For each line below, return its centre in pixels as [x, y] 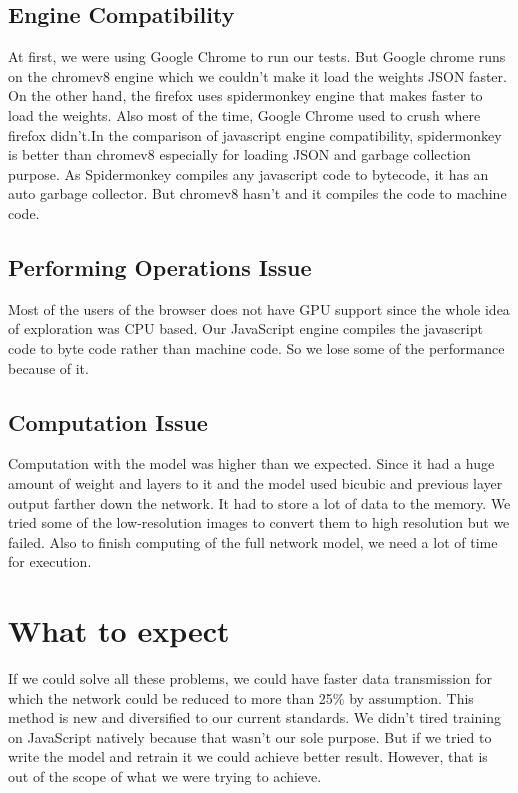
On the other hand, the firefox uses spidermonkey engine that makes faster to [245, 95]
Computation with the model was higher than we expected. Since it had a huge [251, 463]
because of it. [48, 367]
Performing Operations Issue [160, 266]
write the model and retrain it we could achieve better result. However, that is [248, 756]
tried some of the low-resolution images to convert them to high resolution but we [259, 522]
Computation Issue [108, 421]
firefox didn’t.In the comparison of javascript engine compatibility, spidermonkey [255, 134]
